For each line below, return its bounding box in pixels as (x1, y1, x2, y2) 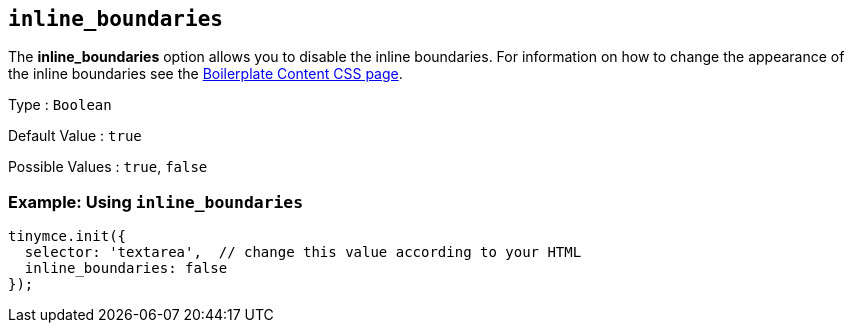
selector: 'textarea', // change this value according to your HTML (24, 244, 582, 261)
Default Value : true (8, 127, 142, 145)
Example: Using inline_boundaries (8, 191, 304, 212)
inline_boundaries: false (24, 260, 228, 277)
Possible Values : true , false (8, 158, 208, 176)
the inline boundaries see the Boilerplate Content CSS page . (8, 65, 403, 83)
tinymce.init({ (8, 228, 127, 245)
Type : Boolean (8, 96, 112, 114)
